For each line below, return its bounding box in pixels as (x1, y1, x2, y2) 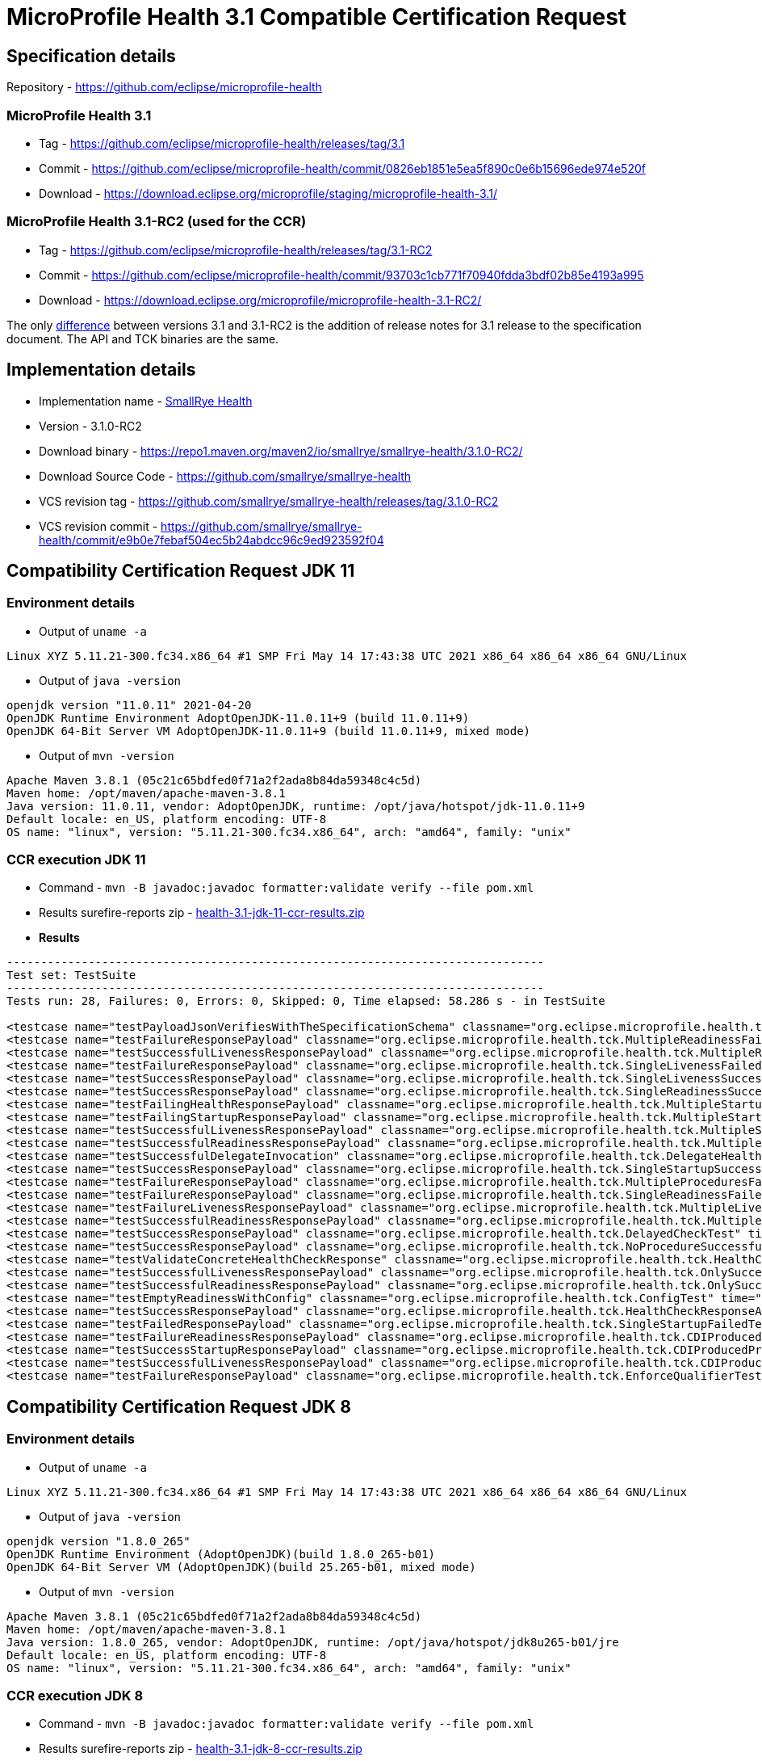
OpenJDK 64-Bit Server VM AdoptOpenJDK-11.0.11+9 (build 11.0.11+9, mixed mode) (6, 724, 531, 738)
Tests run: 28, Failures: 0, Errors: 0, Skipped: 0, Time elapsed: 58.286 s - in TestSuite (6, 994, 605, 1008)
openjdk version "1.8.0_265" (6, 1534, 190, 1548)
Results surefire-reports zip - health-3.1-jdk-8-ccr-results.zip (39, 1742, 362, 1756)
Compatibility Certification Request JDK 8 (6, 1396, 351, 1417)
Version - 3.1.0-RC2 (39, 418, 142, 433)
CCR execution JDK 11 (6, 851, 146, 868)
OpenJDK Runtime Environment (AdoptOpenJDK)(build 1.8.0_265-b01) (6, 1547, 436, 1561)
